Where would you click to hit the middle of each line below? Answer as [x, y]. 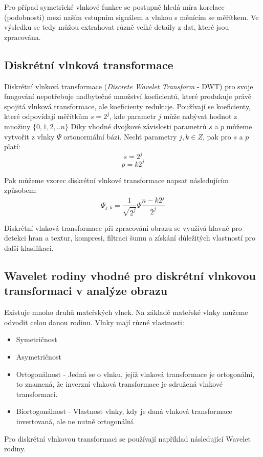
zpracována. [23, 37]
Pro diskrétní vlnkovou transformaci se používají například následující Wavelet [127, 438]
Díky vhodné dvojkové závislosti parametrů [139, 126]
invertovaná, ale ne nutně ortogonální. [75, 421]
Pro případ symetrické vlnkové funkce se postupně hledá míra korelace [114, 7]
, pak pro [217, 136]
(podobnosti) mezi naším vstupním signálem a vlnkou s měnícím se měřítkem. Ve [131, 17]
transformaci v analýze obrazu [86, 291]
